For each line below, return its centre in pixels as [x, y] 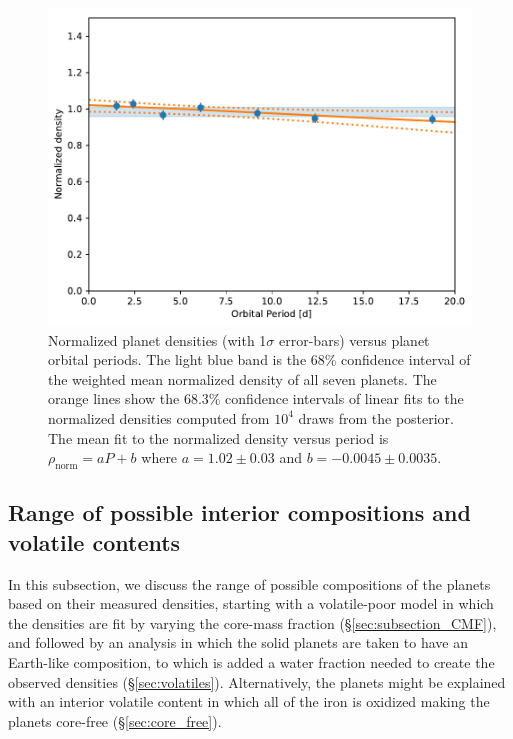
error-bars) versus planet [354, 339]
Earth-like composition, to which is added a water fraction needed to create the [251, 661]
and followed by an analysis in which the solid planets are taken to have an [238, 642]
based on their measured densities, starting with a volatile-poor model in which [251, 603]
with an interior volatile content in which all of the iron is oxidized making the [249, 701]
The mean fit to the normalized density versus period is [218, 437]
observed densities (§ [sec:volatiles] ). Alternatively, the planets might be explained [257, 681]
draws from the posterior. [376, 417]
